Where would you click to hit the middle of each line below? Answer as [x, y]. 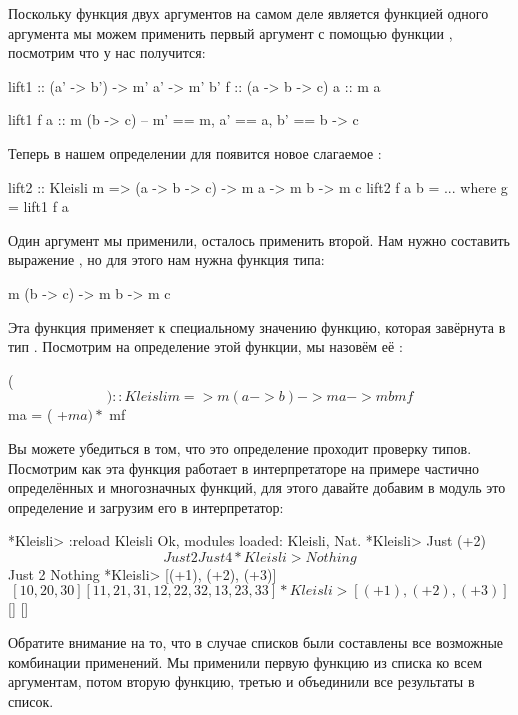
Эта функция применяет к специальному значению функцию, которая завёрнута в [257, 326]
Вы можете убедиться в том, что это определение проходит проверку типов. [240, 447]
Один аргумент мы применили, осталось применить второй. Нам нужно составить [259, 239]
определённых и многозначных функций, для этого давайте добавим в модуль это [257, 487]
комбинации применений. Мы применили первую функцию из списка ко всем [245, 661]
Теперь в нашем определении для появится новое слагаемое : [195, 152]
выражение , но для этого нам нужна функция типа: [166, 259]
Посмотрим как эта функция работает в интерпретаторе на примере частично [244, 467]
